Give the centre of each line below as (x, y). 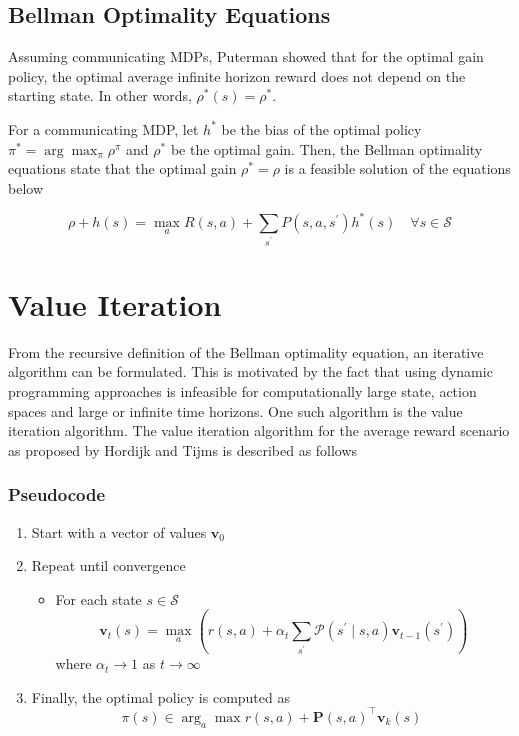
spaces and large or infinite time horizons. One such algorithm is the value (235, 410)
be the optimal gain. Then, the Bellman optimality (326, 148)
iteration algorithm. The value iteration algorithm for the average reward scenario (259, 430)
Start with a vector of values (119, 531)
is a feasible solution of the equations (397, 168)
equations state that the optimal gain (122, 168)
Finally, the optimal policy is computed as (160, 696)
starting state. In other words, (100, 95)
